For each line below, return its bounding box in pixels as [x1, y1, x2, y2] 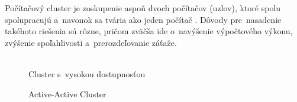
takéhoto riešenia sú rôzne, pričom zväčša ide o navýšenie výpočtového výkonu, [5, 25, 293, 37]
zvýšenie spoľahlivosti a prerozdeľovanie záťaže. [5, 36, 177, 48]
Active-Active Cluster [28, 87, 106, 100]
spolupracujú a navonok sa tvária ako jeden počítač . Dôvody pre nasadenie [5, 13, 282, 25]
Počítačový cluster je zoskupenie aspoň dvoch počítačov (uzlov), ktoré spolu [5, 2, 281, 14]
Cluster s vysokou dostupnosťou [28, 67, 146, 80]
